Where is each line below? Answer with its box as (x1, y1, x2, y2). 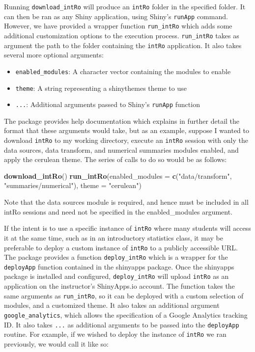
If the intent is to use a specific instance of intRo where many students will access (4, 223, 251, 233)
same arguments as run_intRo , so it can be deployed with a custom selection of (4, 290, 244, 300)
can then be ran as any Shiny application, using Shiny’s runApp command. (4, 11, 228, 21)
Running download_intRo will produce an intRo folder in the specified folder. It (4, 1, 246, 11)
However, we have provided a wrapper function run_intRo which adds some (4, 21, 232, 31)
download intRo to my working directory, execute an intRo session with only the (4, 135, 248, 145)
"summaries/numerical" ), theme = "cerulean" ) (4, 180, 142, 190)
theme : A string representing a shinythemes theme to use (15, 82, 187, 93)
